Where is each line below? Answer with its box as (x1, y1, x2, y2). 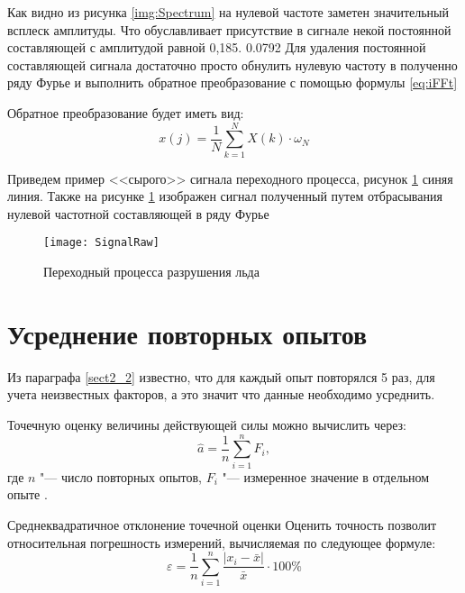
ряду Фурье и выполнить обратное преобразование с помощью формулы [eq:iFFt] (7, 73, 458, 92)
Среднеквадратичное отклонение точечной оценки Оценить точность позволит (7, 515, 437, 534)
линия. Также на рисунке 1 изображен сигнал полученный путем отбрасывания (7, 187, 442, 205)
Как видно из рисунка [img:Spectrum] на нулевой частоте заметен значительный (7, 3, 449, 21)
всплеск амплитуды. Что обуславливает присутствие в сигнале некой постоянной (7, 20, 451, 39)
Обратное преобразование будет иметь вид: (7, 103, 244, 122)
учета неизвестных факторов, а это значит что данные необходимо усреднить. (7, 385, 435, 404)
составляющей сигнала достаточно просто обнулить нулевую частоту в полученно (7, 55, 458, 74)
